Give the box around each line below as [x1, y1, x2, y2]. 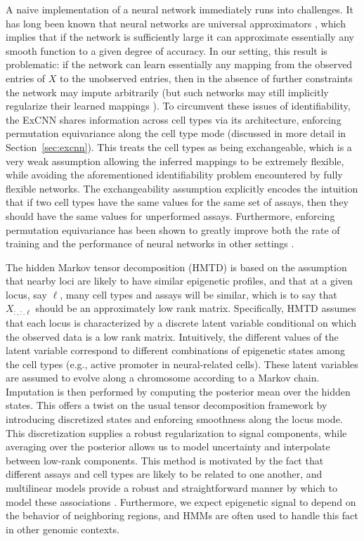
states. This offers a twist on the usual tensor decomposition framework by [6, 398, 327, 412]
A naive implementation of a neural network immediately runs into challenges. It [6, 2, 353, 16]
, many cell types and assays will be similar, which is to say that [60, 287, 337, 301]
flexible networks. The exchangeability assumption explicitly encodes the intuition [6, 181, 358, 195]
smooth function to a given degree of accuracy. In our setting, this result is [6, 43, 327, 58]
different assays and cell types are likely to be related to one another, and [6, 467, 323, 481]
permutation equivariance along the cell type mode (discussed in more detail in [6, 126, 346, 141]
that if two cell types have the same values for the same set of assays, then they [6, 195, 349, 209]
